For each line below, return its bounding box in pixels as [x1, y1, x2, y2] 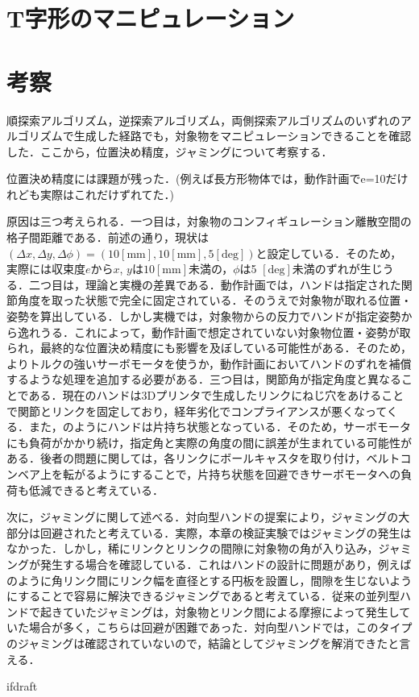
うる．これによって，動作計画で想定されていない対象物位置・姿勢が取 [39, 323, 411, 340]
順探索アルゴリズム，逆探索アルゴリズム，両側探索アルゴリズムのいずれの [6, 111, 400, 128]
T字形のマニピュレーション [6, 2, 295, 35]
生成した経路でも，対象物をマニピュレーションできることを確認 [73, 127, 412, 144]
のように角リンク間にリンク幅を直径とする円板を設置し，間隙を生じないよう [6, 571, 413, 588]
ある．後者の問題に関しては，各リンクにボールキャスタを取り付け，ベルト [6, 450, 400, 467]
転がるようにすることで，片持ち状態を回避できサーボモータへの [62, 465, 401, 482]
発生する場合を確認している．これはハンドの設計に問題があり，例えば [39, 555, 412, 572]
